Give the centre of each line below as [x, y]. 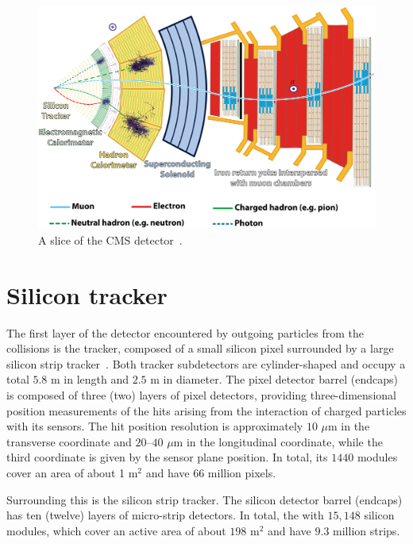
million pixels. [242, 472]
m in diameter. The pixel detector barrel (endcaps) [274, 379]
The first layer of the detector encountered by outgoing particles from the [185, 332]
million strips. [367, 530]
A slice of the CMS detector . [110, 239]
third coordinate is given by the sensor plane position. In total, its [167, 457]
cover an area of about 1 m [72, 472]
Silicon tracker [87, 294]
